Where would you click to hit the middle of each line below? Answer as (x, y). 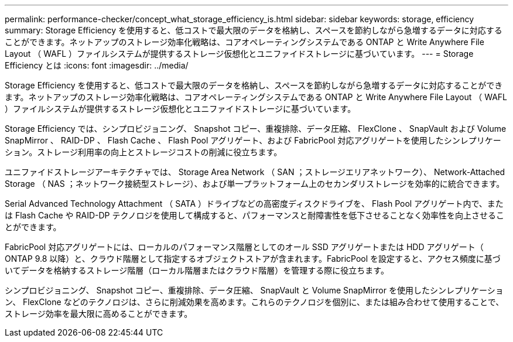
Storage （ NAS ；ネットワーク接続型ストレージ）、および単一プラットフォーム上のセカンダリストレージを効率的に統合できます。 (255, 184)
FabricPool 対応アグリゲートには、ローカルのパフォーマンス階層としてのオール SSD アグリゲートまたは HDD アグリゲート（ (244, 247)
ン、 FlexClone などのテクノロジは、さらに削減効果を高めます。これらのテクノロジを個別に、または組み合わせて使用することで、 (254, 302)
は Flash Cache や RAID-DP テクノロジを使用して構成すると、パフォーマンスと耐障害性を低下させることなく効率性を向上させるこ (254, 215)
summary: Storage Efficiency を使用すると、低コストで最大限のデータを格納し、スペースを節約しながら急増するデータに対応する (254, 30)
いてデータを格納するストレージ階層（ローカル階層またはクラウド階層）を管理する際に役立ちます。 (197, 270)
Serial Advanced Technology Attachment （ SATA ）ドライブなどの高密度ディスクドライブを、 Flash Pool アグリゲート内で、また (254, 204)
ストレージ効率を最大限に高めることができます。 (99, 314)
